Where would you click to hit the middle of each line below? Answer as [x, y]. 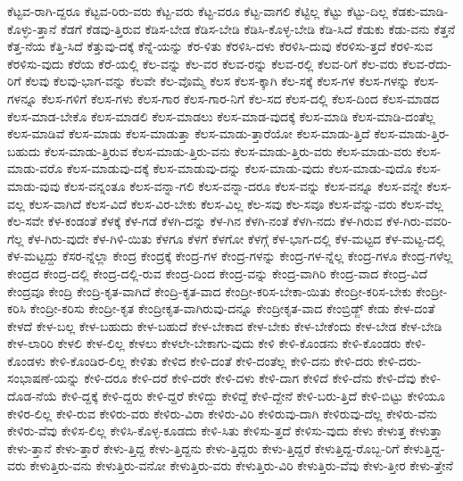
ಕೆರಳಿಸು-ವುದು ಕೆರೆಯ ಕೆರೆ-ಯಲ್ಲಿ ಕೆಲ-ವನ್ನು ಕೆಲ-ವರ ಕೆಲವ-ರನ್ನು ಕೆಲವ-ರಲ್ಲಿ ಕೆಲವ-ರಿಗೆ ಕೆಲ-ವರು [203, 63]
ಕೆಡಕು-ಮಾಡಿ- [420, 11]
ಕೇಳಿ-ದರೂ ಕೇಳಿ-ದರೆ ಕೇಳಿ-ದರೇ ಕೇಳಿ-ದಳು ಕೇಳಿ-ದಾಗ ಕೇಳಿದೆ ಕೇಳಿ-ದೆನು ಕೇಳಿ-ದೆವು [250, 378]
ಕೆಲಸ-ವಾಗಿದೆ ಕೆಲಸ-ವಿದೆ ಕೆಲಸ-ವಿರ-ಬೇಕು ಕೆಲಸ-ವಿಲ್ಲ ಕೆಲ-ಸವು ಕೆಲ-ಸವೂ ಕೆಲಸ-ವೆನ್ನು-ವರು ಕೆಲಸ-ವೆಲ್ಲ [236, 203]
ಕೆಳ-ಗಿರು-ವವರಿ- [419, 221]
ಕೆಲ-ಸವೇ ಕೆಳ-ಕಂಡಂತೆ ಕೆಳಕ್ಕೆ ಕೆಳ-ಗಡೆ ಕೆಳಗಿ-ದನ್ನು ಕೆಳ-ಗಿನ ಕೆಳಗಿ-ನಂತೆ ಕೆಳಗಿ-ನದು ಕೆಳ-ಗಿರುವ [195, 221]
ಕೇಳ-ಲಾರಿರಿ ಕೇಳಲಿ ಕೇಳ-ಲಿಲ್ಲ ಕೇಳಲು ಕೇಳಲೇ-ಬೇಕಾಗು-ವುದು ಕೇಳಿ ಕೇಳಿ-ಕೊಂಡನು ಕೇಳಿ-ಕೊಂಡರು [204, 343]
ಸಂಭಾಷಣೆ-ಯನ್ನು [44, 378]
